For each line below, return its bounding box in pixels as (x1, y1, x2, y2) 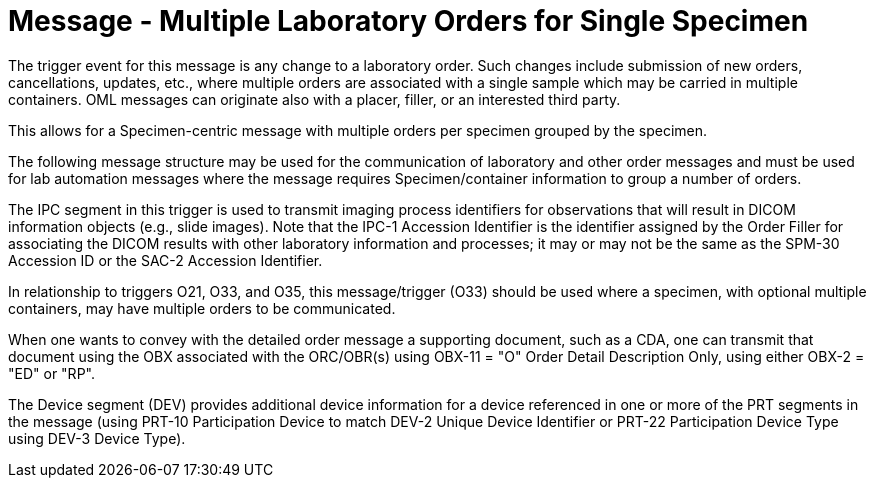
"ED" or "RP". (8, 364, 95, 382)
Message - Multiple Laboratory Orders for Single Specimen (8, 4, 809, 38)
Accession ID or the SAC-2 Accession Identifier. (8, 251, 323, 269)
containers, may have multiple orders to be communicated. (8, 299, 396, 317)
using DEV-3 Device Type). (8, 429, 186, 447)
